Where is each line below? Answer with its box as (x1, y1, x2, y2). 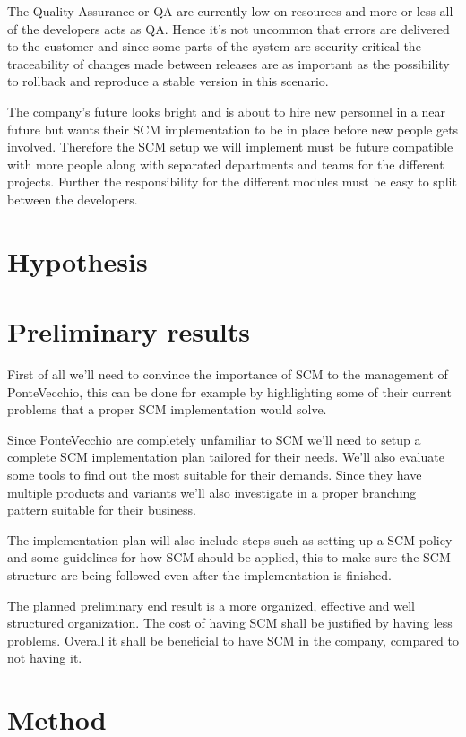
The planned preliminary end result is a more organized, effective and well (7, 595, 415, 614)
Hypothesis (7, 242, 148, 279)
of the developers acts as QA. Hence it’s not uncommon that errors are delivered (7, 19, 450, 38)
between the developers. (7, 189, 138, 208)
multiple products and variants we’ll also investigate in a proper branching (7, 482, 417, 501)
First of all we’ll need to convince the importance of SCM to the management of (7, 365, 448, 384)
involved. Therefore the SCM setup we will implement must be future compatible (7, 137, 453, 156)
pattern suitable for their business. (7, 500, 196, 519)
